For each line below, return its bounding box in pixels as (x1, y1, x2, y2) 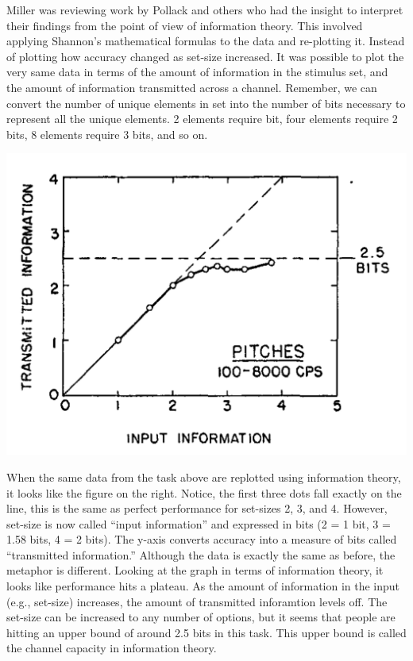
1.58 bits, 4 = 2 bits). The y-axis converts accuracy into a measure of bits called (6, 531, 397, 548)
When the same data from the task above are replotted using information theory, (6, 468, 401, 485)
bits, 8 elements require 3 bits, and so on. (6, 125, 208, 142)
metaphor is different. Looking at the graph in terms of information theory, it (6, 562, 384, 578)
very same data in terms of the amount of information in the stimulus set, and (6, 63, 388, 80)
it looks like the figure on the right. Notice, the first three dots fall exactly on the (6, 484, 402, 501)
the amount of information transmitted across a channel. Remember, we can (6, 79, 377, 95)
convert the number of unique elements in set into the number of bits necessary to (6, 94, 406, 111)
